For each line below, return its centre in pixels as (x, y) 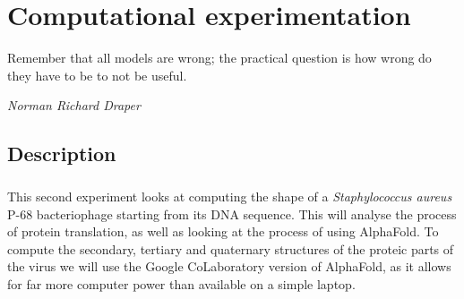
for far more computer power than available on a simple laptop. (181, 284)
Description (62, 154)
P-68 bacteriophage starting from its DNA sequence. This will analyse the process (232, 214)
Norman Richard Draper (74, 105)
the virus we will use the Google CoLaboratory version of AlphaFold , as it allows (229, 266)
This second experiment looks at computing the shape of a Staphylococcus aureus (230, 196)
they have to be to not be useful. (97, 75)
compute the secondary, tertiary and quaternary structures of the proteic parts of (231, 248)
